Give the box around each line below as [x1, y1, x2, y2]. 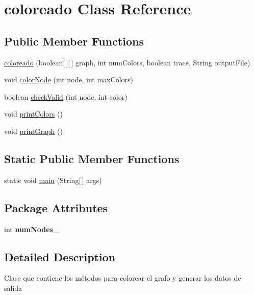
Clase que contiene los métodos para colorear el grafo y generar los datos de [4, 273, 241, 283]
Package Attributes [4, 199, 108, 215]
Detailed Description [4, 248, 116, 264]
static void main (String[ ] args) [4, 174, 102, 185]
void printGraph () [4, 125, 63, 136]
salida [4, 282, 22, 293]
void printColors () [4, 108, 63, 119]
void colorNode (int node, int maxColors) [4, 74, 133, 85]
